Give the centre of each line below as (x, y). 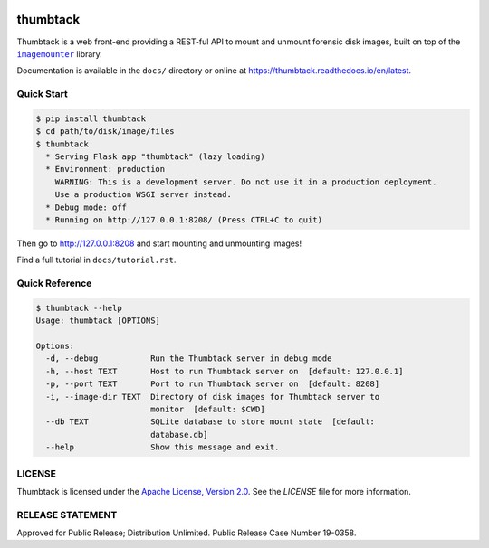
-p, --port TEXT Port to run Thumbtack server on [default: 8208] (213, 384)
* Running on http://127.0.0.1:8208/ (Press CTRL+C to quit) (184, 220)
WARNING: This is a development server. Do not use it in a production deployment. (246, 182)
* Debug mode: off (86, 207)
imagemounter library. (60, 53)
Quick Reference (54, 283)
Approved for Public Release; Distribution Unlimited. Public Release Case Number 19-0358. (187, 533)
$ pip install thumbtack (91, 118)
